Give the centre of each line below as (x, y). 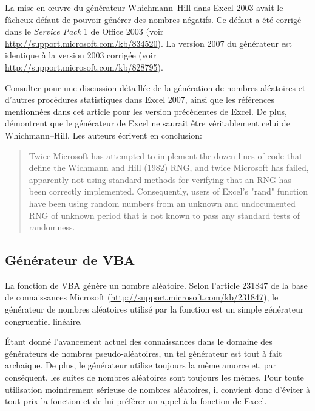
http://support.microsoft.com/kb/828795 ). (84, 67)
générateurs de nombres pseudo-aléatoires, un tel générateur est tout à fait (144, 353)
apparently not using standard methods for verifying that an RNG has (160, 179)
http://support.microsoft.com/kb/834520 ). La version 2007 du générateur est (148, 43)
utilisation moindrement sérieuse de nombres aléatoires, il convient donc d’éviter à (158, 389)
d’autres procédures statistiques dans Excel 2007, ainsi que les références (140, 99)
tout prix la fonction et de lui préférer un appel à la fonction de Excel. (136, 401)
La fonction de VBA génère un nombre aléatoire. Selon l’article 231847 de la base (156, 285)
